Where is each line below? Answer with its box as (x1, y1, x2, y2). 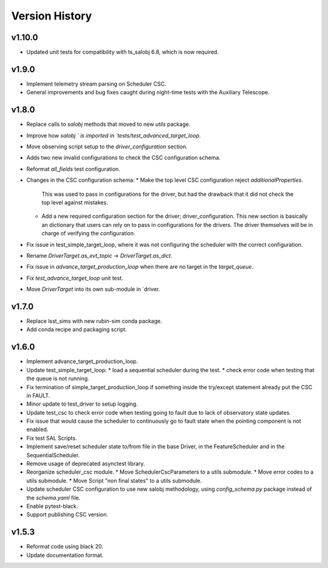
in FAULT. (26, 392, 50, 399)
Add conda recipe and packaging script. (26, 326, 127, 333)
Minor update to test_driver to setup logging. (26, 400, 138, 407)
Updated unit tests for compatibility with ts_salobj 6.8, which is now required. (26, 49, 219, 56)
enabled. (26, 426, 49, 433)
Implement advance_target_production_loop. (26, 358, 138, 365)
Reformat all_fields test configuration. (26, 165, 121, 173)
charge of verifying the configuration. (41, 230, 136, 237)
